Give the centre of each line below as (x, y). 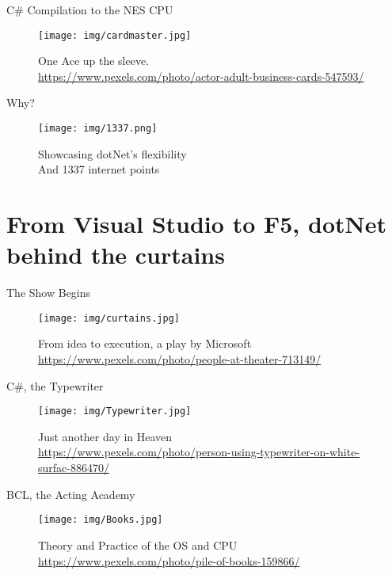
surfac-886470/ (74, 468)
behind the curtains (116, 255)
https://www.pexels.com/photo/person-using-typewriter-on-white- (199, 452)
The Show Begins (49, 293)
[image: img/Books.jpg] (101, 520)
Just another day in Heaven (105, 436)
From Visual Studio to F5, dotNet (196, 224)
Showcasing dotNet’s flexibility (112, 153)
